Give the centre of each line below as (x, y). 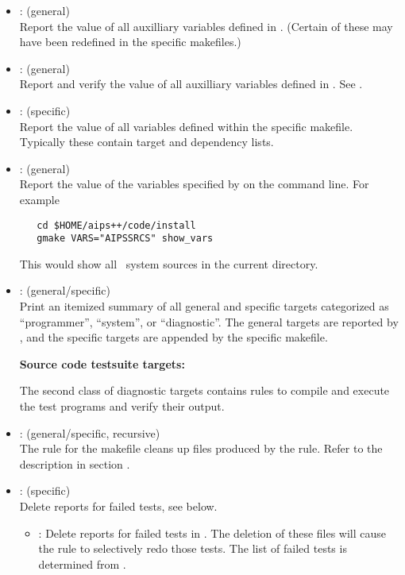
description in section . (75, 463)
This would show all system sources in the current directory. (169, 263)
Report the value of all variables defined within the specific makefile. (186, 126)
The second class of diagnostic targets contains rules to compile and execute (204, 390)
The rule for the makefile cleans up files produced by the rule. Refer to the (201, 448)
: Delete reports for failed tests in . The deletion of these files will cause (212, 533)
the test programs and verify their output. (122, 406)
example (39, 199)
